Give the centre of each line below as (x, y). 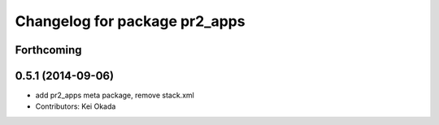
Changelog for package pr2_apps (130, 21)
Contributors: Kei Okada (76, 106)
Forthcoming (48, 50)
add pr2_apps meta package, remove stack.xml (115, 95)
